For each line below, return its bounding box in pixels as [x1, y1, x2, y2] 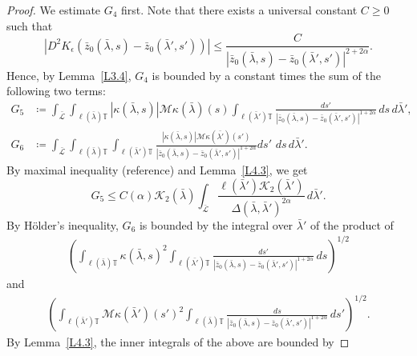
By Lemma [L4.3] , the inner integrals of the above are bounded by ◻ [6, 334, 350, 350]
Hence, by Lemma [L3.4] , [6, 66, 132, 83]
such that [6, 17, 53, 34]
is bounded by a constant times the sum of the [152, 66, 381, 83]
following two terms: [6, 82, 106, 99]
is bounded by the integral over [139, 216, 294, 233]
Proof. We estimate [6, 2, 101, 18]
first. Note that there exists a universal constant [121, 2, 358, 18]
